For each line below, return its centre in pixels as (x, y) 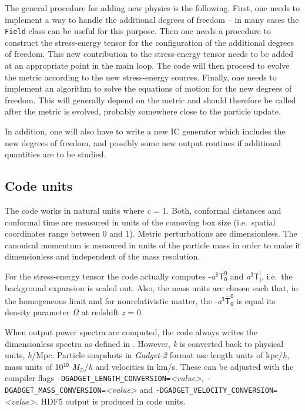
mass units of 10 (34, 366)
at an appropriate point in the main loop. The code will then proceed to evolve (147, 65)
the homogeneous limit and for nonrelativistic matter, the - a (113, 300)
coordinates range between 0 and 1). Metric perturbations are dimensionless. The (151, 233)
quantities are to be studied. (56, 154)
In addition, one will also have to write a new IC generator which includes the (145, 131)
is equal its (256, 300)
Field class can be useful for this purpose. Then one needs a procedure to (138, 31)
